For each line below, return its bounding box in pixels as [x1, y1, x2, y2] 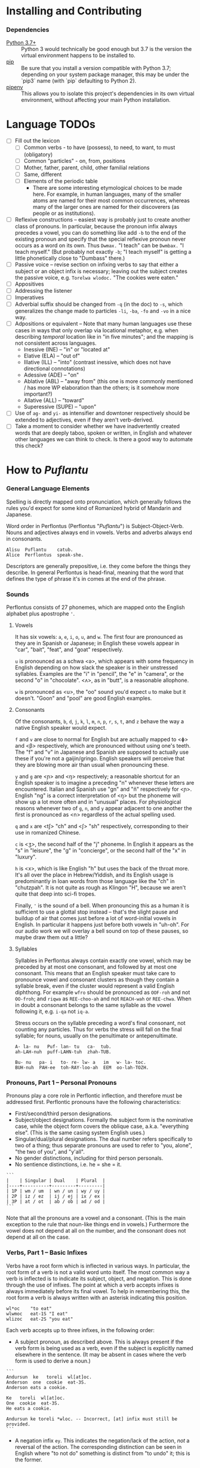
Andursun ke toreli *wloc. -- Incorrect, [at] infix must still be [6, 1416, 178, 1422]
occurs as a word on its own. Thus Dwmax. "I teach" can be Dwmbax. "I [14, 241, 184, 249]
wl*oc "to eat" [6, 1305, 52, 1312]
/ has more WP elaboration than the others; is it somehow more [23, 384, 180, 392]
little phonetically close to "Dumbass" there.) [14, 254, 125, 262]
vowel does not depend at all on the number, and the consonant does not [6, 1227, 186, 1235]
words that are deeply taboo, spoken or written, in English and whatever [14, 429, 192, 436]
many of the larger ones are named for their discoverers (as [32, 203, 180, 210]
